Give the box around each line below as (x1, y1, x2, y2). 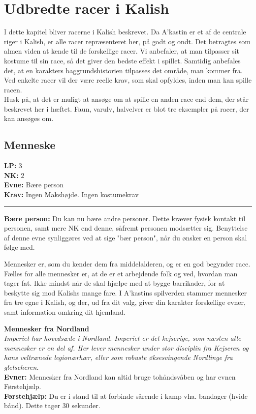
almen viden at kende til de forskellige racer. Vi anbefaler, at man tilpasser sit (4, 46, 240, 56)
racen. (4, 84, 22, 94)
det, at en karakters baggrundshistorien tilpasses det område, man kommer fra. (4, 65, 243, 75)
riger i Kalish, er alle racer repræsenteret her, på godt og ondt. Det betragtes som (4, 36, 251, 46)
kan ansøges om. (4, 113, 54, 123)
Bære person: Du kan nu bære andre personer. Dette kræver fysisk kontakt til (4, 213, 246, 223)
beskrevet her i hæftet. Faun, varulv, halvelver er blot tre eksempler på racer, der (4, 103, 249, 114)
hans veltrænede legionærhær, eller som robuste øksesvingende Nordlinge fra (4, 352, 233, 362)
